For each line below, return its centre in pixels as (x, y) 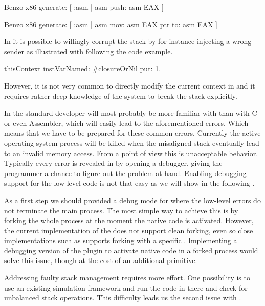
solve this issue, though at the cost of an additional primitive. (101, 260)
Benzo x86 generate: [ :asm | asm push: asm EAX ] (84, 7)
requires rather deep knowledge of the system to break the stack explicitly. (121, 95)
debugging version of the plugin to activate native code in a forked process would (131, 250)
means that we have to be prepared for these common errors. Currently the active (132, 133)
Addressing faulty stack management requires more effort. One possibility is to (127, 278)
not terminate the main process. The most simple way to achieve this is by (121, 210)
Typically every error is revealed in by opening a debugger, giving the (113, 163)
